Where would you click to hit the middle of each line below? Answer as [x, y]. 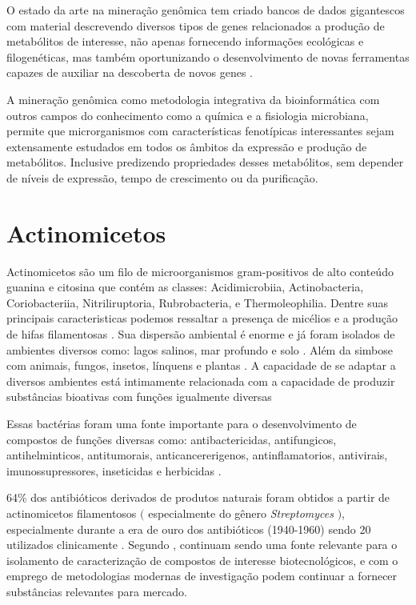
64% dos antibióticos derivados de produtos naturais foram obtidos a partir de [198, 497]
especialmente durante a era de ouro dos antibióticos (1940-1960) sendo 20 [189, 529]
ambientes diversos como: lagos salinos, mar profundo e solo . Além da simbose [200, 349]
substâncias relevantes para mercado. [97, 591]
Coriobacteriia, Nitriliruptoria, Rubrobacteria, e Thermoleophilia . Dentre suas [197, 302]
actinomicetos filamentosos [72, 513]
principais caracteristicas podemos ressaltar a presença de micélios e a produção [202, 318]
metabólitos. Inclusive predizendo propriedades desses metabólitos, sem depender [205, 162]
